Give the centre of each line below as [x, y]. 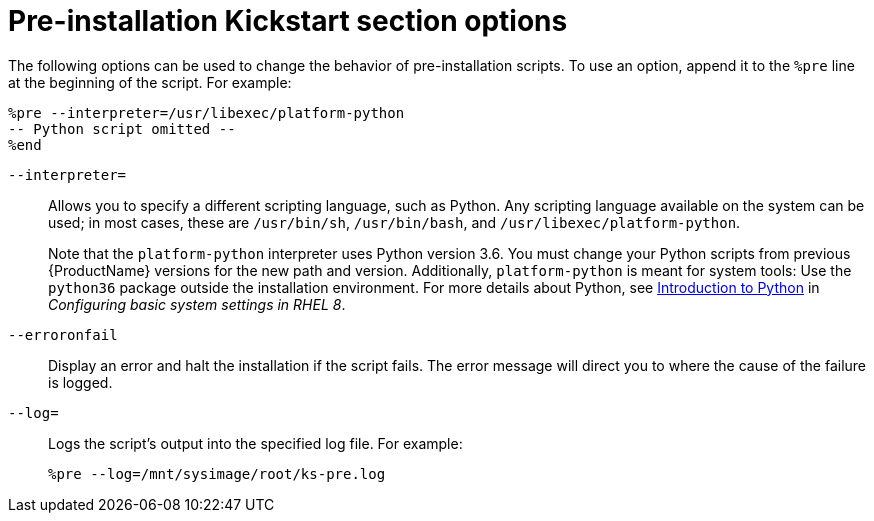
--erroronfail [63, 334]
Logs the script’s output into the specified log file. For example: [255, 443]
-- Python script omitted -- [122, 128]
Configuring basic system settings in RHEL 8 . [197, 304]
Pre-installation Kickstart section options [288, 21]
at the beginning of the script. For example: [150, 82]
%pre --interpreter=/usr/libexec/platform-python [206, 112]
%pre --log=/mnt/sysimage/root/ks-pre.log [217, 473]
